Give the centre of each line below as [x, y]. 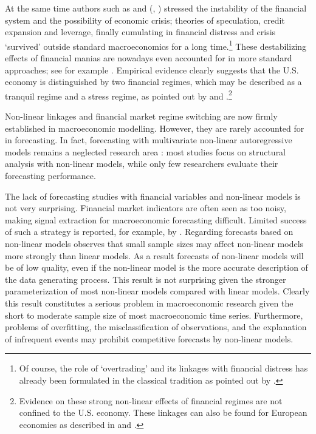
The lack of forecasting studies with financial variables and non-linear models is [153, 196]
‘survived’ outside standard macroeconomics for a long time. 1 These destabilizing [156, 45]
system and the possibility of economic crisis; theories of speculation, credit [145, 20]
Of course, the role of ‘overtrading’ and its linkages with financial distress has [163, 368]
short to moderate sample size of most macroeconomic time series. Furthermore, [154, 315]
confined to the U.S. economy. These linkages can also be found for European [163, 412]
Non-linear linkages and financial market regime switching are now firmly [141, 116]
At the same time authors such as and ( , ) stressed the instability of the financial [156, 8]
